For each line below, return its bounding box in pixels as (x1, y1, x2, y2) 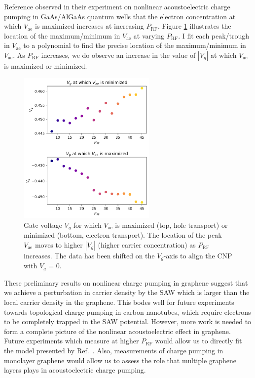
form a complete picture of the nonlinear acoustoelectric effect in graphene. (4, 326, 231, 336)
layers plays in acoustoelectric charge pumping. (4, 365, 146, 375)
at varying (133, 30, 165, 41)
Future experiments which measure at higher (4, 336, 139, 346)
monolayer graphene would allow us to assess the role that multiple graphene (4, 355, 237, 365)
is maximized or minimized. (4, 60, 87, 71)
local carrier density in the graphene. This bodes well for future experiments (4, 297, 234, 307)
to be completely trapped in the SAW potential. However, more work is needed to (4, 316, 252, 327)
